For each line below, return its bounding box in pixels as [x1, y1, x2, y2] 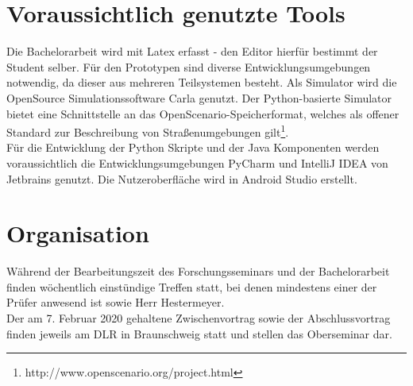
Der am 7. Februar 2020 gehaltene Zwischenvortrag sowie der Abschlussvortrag [6, 310, 391, 326]
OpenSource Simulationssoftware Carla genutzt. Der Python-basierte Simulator [6, 89, 392, 106]
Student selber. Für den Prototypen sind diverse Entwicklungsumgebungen [6, 58, 371, 75]
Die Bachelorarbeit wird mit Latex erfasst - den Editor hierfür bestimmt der [6, 43, 378, 60]
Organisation [6, 217, 149, 249]
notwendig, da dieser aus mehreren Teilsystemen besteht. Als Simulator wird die [6, 74, 397, 91]
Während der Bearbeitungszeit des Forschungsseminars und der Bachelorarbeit [6, 263, 390, 280]
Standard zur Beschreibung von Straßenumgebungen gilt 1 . [6, 122, 289, 140]
